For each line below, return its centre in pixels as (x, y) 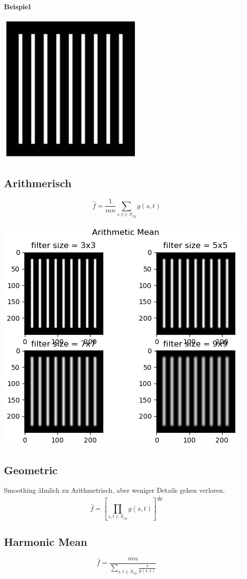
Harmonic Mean (46, 542)
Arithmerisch (38, 183)
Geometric (31, 470)
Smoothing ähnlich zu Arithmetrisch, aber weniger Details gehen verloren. (114, 490)
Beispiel (17, 6)
